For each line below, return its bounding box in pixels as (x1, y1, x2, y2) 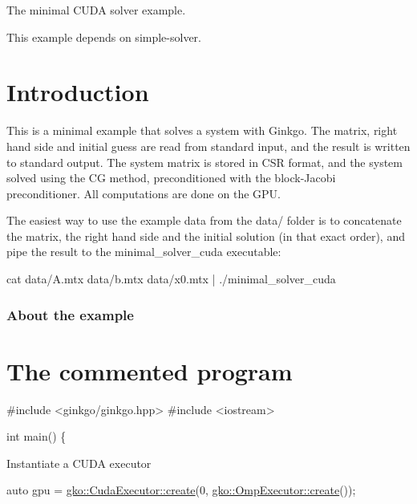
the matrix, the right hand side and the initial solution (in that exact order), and (6, 227, 405, 244)
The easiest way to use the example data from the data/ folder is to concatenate (6, 212, 402, 229)
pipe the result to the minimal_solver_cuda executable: (6, 243, 281, 260)
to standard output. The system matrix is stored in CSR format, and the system (6, 153, 403, 170)
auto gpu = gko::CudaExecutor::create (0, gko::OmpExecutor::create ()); (6, 482, 356, 498)
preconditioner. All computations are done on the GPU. (6, 185, 281, 201)
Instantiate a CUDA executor (6, 454, 152, 471)
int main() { (6, 428, 67, 445)
